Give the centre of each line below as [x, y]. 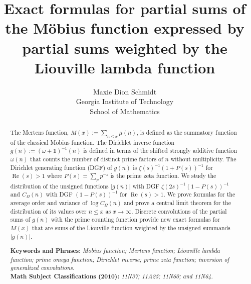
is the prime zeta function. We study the [163, 176]
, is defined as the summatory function [187, 132]
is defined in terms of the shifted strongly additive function [160, 151]
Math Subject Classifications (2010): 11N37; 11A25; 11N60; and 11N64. [111, 276]
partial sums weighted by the [125, 48]
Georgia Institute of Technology [125, 101]
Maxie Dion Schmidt [125, 91]
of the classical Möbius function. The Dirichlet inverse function [92, 142]
